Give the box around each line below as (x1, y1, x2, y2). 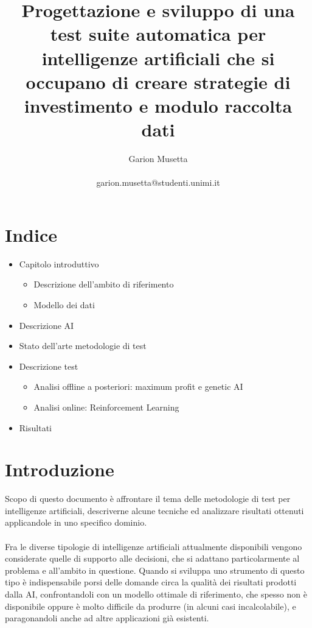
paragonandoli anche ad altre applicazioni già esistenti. (5, 612, 209, 624)
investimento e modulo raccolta (24, 93, 293, 118)
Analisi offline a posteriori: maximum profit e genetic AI (33, 380, 243, 393)
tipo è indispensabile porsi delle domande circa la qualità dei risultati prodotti (5, 576, 297, 588)
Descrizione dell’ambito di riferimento (33, 278, 174, 291)
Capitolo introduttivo (19, 257, 99, 270)
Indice (5, 222, 57, 247)
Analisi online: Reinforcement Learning (33, 400, 179, 413)
